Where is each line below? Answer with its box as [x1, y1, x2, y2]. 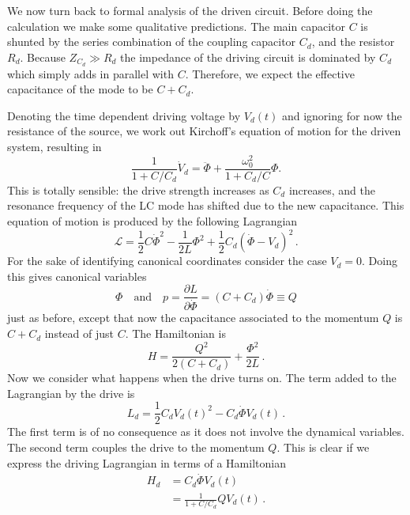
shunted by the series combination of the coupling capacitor [7, 33, 296, 50]
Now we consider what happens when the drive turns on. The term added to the [7, 369, 397, 386]
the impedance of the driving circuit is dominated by [120, 48, 376, 65]
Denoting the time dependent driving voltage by [7, 107, 241, 123]
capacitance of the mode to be [7, 81, 153, 97]
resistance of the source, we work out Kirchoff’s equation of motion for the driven [7, 123, 401, 139]
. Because [20, 48, 66, 65]
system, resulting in [7, 138, 102, 155]
